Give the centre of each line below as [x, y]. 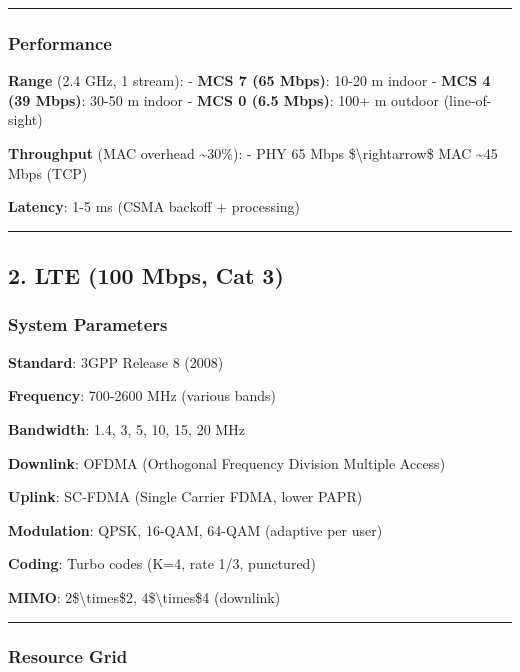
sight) [25, 119]
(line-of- [467, 99]
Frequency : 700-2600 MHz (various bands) [142, 395]
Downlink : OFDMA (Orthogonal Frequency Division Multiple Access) [227, 462]
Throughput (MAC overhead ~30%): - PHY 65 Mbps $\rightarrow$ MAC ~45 [253, 153]
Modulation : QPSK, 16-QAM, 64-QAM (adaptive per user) [195, 529]
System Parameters [88, 324]
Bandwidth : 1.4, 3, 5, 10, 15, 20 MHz [126, 428]
